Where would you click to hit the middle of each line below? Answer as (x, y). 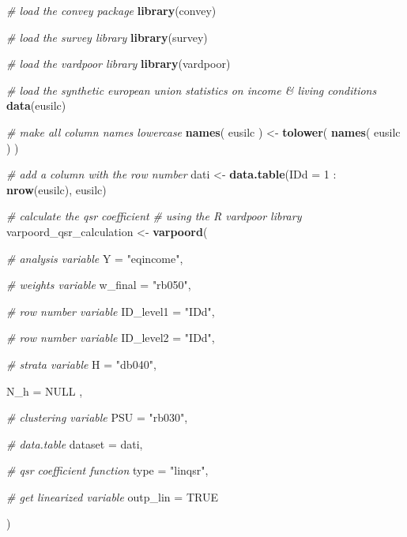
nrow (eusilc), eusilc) (57, 189)
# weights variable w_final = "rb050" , (99, 285)
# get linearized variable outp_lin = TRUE (112, 496)
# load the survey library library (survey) (107, 37)
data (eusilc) (36, 105)
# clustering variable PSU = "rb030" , (97, 417)
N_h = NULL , (45, 391)
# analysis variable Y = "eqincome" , (95, 258)
